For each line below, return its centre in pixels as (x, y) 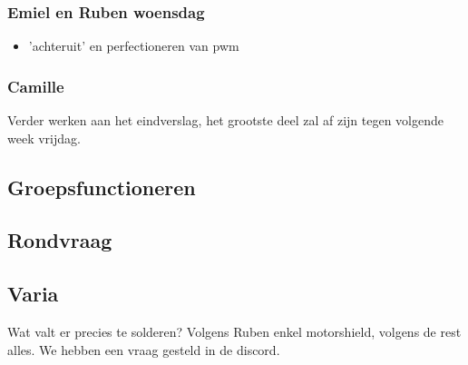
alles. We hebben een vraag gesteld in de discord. (144, 349)
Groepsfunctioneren (102, 187)
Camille (36, 86)
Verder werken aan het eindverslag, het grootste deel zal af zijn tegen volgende (225, 120)
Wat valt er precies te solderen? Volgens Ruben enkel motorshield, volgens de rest (234, 331)
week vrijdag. (44, 138)
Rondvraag (60, 240)
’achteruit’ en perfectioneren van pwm (134, 46)
